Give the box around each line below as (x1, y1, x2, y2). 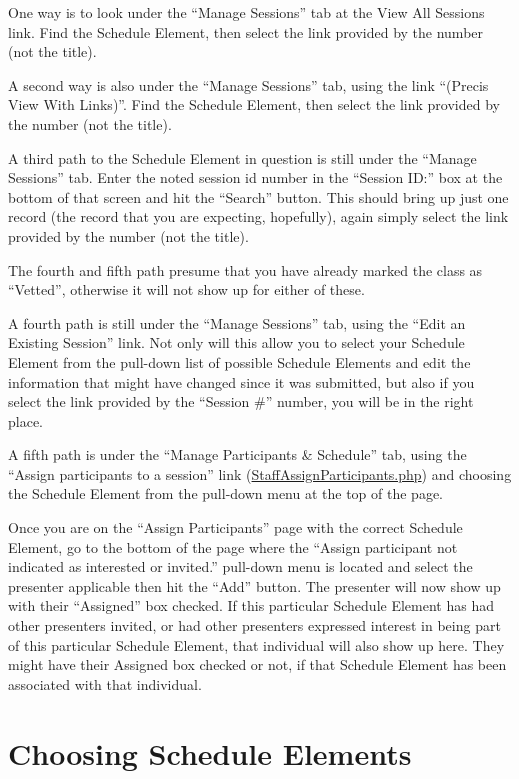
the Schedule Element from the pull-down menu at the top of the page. (8, 483, 444, 504)
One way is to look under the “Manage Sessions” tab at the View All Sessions (8, 2, 485, 22)
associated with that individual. (8, 673, 202, 694)
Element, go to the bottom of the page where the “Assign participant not (8, 536, 458, 557)
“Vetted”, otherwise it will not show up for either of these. (8, 279, 365, 300)
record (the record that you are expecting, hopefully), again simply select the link (8, 206, 509, 227)
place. (8, 410, 43, 431)
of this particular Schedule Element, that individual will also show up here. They (8, 634, 505, 655)
